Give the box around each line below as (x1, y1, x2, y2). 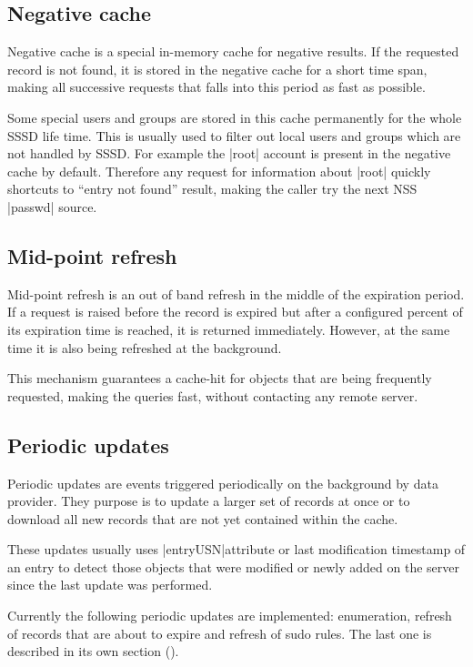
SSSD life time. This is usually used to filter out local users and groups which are (7, 126, 461, 145)
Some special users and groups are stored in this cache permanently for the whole (7, 107, 462, 126)
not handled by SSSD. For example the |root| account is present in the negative (7, 144, 451, 163)
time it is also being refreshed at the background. (7, 338, 282, 357)
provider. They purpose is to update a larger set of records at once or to (7, 491, 410, 510)
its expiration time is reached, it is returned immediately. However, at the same (7, 319, 450, 339)
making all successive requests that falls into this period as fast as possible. (7, 77, 426, 96)
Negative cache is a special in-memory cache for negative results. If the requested (7, 42, 459, 61)
